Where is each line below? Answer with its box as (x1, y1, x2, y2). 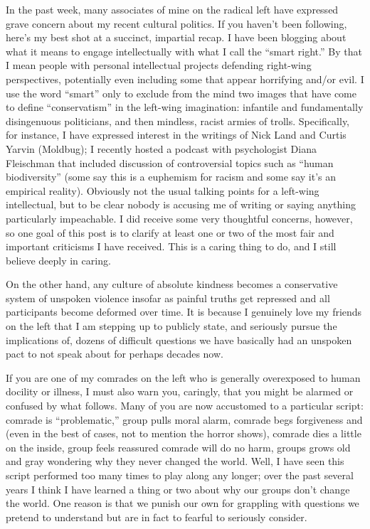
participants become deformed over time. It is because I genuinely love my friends (6, 304, 362, 319)
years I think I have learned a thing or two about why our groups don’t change (6, 481, 350, 496)
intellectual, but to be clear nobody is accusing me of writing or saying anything (6, 197, 356, 212)
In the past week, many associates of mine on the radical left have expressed (6, 2, 339, 16)
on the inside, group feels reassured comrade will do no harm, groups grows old (6, 439, 351, 454)
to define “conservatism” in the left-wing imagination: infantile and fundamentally (6, 100, 364, 114)
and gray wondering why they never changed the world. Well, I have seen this (6, 454, 344, 469)
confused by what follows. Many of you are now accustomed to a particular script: (6, 398, 364, 413)
